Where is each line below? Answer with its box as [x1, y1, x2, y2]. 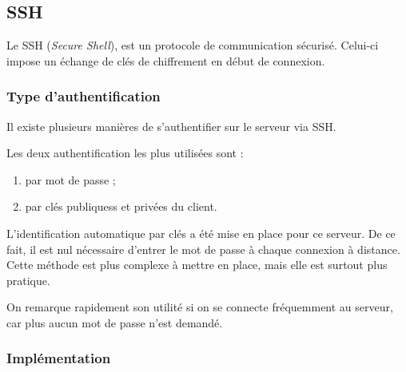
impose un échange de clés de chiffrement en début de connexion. [6, 52, 325, 69]
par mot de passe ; [25, 171, 116, 188]
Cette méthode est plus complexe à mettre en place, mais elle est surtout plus [6, 256, 388, 273]
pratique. [6, 271, 50, 288]
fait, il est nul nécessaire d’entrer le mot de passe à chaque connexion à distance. [6, 240, 400, 257]
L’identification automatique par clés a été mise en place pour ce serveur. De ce [6, 224, 396, 241]
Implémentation [6, 348, 111, 368]
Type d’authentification [6, 86, 161, 106]
